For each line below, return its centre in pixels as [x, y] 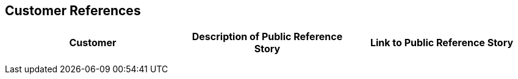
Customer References [73, 11]
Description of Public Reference [267, 37]
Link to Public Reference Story [442, 43]
